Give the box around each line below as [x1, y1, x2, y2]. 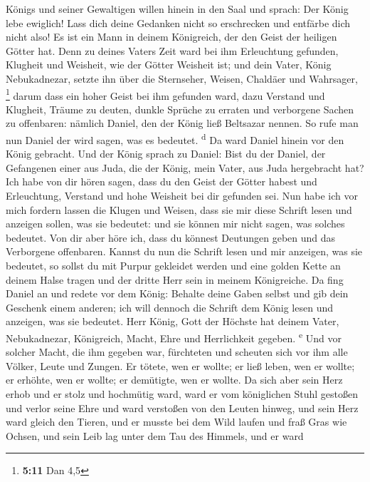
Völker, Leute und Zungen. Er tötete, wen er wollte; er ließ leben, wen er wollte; [6, 358, 355, 373]
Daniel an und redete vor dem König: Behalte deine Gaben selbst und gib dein [6, 286, 349, 301]
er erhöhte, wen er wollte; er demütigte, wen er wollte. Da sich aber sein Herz [6, 372, 343, 387]
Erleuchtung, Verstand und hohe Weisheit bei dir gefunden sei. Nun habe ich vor [6, 188, 358, 203]
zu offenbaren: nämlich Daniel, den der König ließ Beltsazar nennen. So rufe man [6, 116, 359, 130]
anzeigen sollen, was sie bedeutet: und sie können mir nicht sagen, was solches [6, 216, 345, 231]
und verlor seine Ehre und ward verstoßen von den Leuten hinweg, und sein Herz [6, 400, 359, 415]
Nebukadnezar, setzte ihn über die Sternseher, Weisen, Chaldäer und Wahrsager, [6, 71, 358, 86]
